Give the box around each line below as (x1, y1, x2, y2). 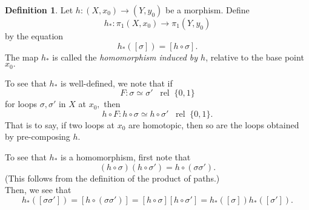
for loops (5, 97, 38, 110)
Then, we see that (5, 183, 71, 196)
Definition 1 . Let (5, 4, 73, 16)
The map (5, 50, 39, 63)
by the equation (5, 30, 64, 42)
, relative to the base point (205, 50, 304, 63)
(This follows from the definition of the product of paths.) (5, 171, 220, 184)
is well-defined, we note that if (60, 76, 173, 89)
